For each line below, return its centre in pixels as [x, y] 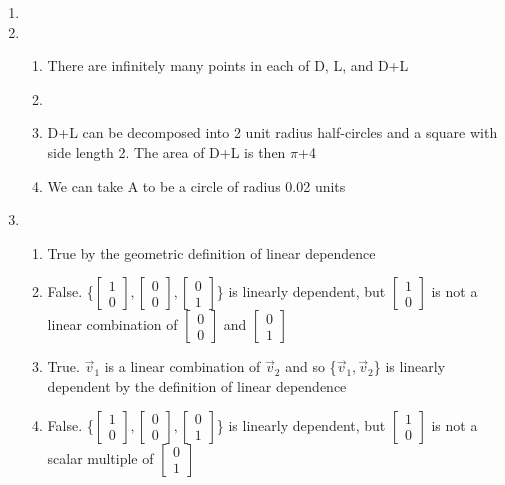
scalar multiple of [100, 457]
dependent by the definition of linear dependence [197, 385]
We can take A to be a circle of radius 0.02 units [196, 185]
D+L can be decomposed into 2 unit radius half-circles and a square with [272, 132]
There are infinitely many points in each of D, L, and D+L [228, 65]
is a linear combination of [182, 366]
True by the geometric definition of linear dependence [211, 252]
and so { [311, 366]
